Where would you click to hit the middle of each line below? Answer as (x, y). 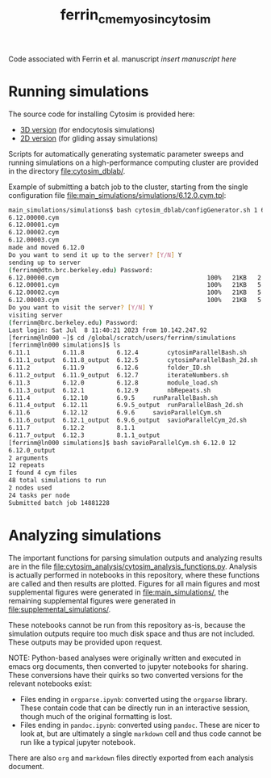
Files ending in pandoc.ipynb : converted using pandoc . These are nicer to (140, 725)
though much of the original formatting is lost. (96, 716)
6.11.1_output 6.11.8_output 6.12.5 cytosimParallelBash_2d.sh (133, 360)
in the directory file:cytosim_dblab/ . (67, 170)
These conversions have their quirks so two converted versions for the (126, 675)
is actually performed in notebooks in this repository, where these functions (134, 574)
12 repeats (27, 465)
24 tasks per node (39, 495)
